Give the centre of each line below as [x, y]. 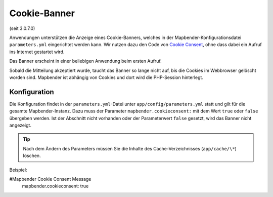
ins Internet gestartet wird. [37, 52]
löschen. [32, 156]
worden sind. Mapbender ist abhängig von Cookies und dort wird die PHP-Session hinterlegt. [106, 77]
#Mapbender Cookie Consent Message [50, 179]
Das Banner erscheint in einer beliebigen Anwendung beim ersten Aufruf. [85, 61]
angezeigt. [20, 125]
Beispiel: [18, 170]
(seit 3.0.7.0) [22, 28]
